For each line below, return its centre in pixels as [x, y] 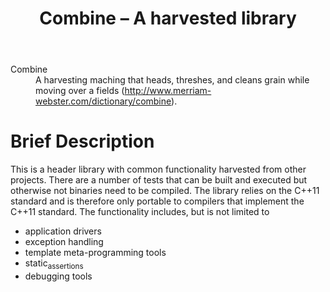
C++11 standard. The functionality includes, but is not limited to [140, 212]
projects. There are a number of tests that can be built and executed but [159, 180]
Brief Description [82, 141]
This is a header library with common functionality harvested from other [158, 169]
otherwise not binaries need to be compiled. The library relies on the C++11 [165, 191]
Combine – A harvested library [168, 18]
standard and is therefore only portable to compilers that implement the [157, 201]
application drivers [63, 231]
